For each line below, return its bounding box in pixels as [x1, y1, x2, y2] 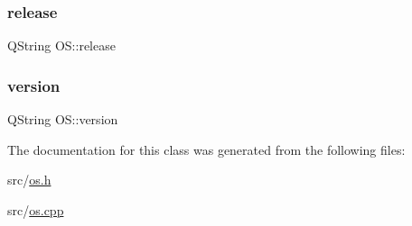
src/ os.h [7, 170, 51, 189]
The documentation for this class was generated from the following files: [7, 140, 406, 158]
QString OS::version [7, 110, 118, 129]
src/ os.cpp [7, 200, 64, 219]
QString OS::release [7, 36, 116, 55]
